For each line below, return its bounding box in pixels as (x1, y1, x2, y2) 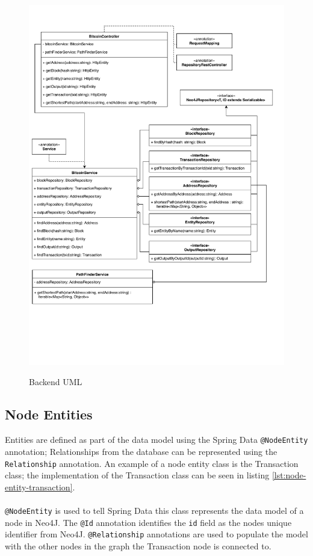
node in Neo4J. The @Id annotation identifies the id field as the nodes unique (5, 516, 292, 528)
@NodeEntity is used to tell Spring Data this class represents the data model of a (5, 504, 304, 516)
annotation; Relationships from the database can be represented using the (5, 445, 277, 457)
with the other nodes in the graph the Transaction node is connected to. (5, 539, 271, 552)
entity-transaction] (5, 480, 73, 493)
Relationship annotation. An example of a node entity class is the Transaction (5, 457, 299, 469)
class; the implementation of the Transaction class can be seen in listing (5, 469, 270, 481)
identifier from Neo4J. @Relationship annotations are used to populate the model (5, 528, 308, 540)
